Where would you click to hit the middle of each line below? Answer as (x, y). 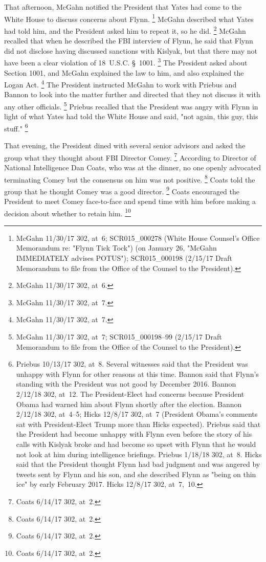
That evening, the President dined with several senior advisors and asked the (125, 145)
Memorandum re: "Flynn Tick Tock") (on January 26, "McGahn (116, 248)
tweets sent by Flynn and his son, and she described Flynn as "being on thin (136, 474)
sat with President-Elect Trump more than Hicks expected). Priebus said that (138, 424)
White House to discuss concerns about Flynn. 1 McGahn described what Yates (129, 18)
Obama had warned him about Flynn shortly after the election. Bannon (129, 404)
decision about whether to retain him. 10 (68, 212)
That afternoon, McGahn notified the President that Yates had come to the (123, 7)
